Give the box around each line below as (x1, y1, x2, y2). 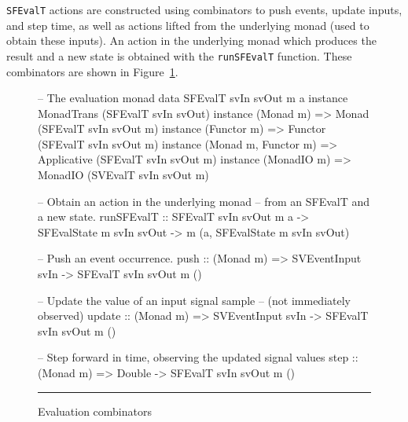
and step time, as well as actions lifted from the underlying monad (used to (6, 17, 369, 33)
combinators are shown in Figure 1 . (6, 63, 178, 79)
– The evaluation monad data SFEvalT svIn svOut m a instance (38, 90, 348, 106)
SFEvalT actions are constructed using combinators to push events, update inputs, (6, 2, 402, 17)
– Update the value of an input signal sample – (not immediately (38, 292, 351, 308)
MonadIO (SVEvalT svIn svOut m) (38, 167, 209, 183)
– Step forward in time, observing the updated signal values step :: (38, 349, 358, 365)
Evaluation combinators (38, 402, 152, 419)
